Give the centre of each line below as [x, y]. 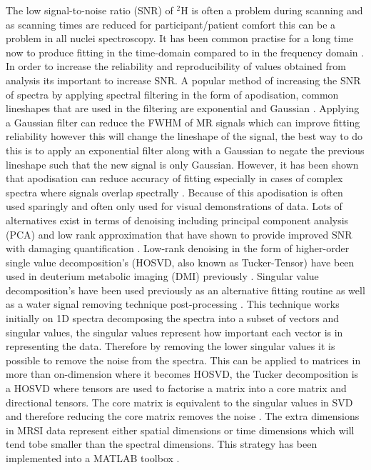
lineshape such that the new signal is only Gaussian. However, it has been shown [182, 164]
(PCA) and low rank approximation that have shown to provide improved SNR [179, 234]
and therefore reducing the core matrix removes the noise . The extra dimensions [183, 416]
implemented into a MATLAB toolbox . [93, 458]
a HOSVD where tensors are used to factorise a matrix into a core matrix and [176, 388]
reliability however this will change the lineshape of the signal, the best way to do [184, 136]
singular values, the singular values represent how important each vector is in [174, 332]
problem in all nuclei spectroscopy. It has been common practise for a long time [180, 38]
